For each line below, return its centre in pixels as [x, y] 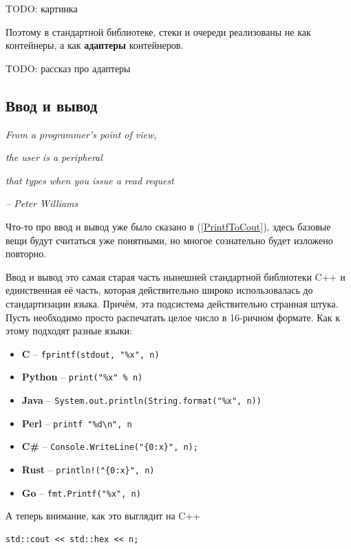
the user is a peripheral [54, 157]
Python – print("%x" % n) [82, 377]
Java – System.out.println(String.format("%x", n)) [141, 400]
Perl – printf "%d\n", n [77, 423]
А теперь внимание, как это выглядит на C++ [103, 516]
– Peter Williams [42, 203]
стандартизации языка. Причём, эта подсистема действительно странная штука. [172, 303]
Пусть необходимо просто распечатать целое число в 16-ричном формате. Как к [173, 317]
